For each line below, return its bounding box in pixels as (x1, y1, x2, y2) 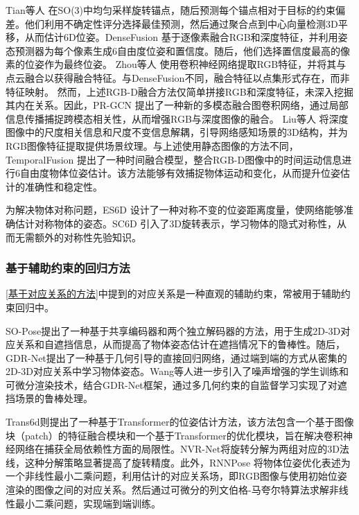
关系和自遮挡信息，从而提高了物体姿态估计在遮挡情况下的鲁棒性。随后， (15, 337, 345, 351)
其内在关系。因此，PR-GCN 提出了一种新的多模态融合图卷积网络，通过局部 (6, 98, 349, 112)
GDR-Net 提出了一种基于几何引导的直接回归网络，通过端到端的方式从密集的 (6, 350, 347, 365)
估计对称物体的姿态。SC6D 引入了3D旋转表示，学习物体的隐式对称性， (15, 216, 337, 230)
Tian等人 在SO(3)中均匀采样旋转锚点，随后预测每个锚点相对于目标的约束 (6, 3, 336, 17)
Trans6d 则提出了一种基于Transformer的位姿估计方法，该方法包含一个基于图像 (6, 414, 354, 429)
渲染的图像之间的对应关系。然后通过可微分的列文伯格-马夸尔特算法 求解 (6, 482, 329, 497)
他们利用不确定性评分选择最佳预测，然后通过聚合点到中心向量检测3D (24, 16, 338, 30)
